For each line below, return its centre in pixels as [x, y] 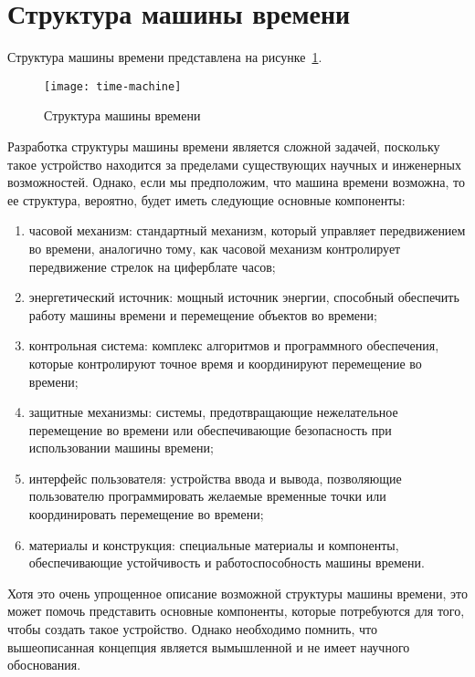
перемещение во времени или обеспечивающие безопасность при [210, 429]
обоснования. [44, 665]
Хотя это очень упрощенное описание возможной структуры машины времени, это [237, 593]
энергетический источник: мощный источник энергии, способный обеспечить [244, 297]
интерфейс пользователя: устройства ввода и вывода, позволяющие [215, 478]
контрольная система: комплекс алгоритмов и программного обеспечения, [234, 345]
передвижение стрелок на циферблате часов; [152, 266]
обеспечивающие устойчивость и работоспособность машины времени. [227, 562]
